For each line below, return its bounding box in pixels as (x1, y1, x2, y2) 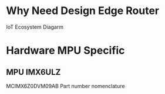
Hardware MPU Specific (6, 44, 125, 57)
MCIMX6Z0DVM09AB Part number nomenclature (6, 82, 125, 89)
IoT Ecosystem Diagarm (6, 23, 63, 30)
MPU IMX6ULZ (6, 67, 61, 77)
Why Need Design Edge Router (6, 4, 160, 18)
